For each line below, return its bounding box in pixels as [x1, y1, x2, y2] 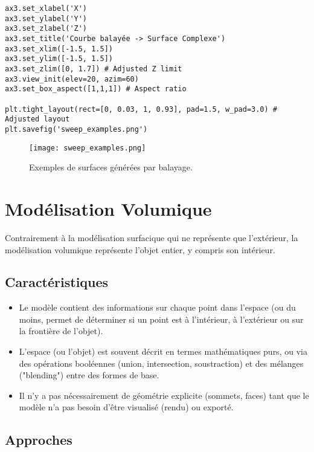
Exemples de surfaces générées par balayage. [29, 161, 193, 173]
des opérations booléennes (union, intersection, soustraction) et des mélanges [19, 357, 304, 369]
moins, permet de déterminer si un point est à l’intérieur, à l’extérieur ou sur [19, 312, 304, 325]
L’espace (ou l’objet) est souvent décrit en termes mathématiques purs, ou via [19, 345, 307, 358]
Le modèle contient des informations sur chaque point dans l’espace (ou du [19, 301, 296, 314]
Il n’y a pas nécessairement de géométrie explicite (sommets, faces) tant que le [19, 389, 309, 401]
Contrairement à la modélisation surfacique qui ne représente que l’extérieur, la [5, 231, 298, 244]
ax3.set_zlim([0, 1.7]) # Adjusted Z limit [5, 64, 182, 73]
